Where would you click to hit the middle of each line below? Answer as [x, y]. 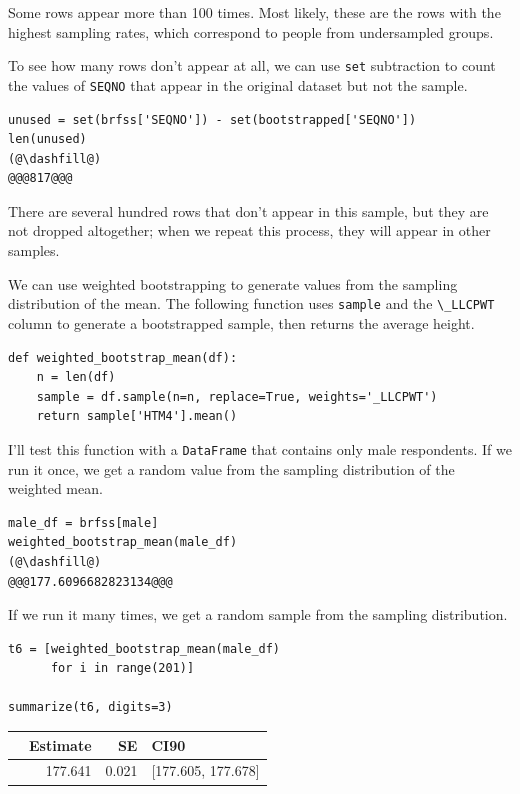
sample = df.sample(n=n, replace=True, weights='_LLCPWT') [237, 396]
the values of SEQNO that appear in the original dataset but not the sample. [238, 84]
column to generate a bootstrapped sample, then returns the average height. [241, 322]
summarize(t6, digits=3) [90, 707]
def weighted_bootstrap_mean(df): [123, 357]
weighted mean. [55, 488]
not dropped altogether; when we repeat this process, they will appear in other [249, 230]
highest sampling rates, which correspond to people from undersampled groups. [251, 31]
